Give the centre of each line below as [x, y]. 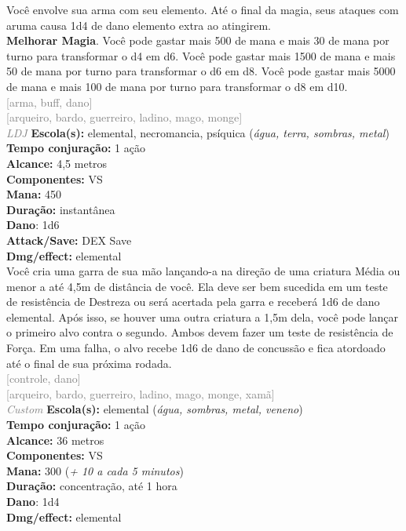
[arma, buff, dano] [49, 102]
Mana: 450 [34, 194]
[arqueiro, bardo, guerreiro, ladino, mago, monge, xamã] [141, 393]
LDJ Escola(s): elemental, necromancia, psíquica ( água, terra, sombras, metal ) [198, 132]
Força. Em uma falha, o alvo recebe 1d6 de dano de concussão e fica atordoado [196, 348]
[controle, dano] [44, 378]
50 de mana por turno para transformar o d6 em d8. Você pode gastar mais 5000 [201, 71]
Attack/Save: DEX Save [69, 240]
